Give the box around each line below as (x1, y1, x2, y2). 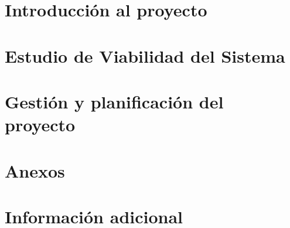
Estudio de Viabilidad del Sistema (5, 43, 285, 67)
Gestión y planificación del (5, 89, 224, 113)
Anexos (5, 158, 65, 182)
